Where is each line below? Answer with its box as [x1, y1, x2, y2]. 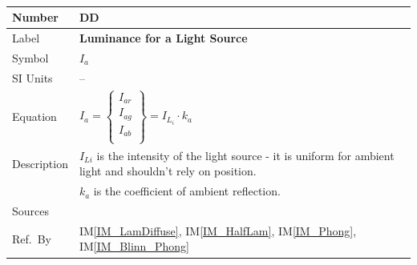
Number [12, 9, 59, 26]
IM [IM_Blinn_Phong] [79, 238, 189, 255]
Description [12, 155, 68, 171]
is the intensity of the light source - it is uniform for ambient [96, 147, 395, 163]
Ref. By [12, 230, 51, 247]
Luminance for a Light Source [79, 29, 248, 46]
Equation [12, 108, 57, 125]
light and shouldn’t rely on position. [79, 163, 257, 179]
